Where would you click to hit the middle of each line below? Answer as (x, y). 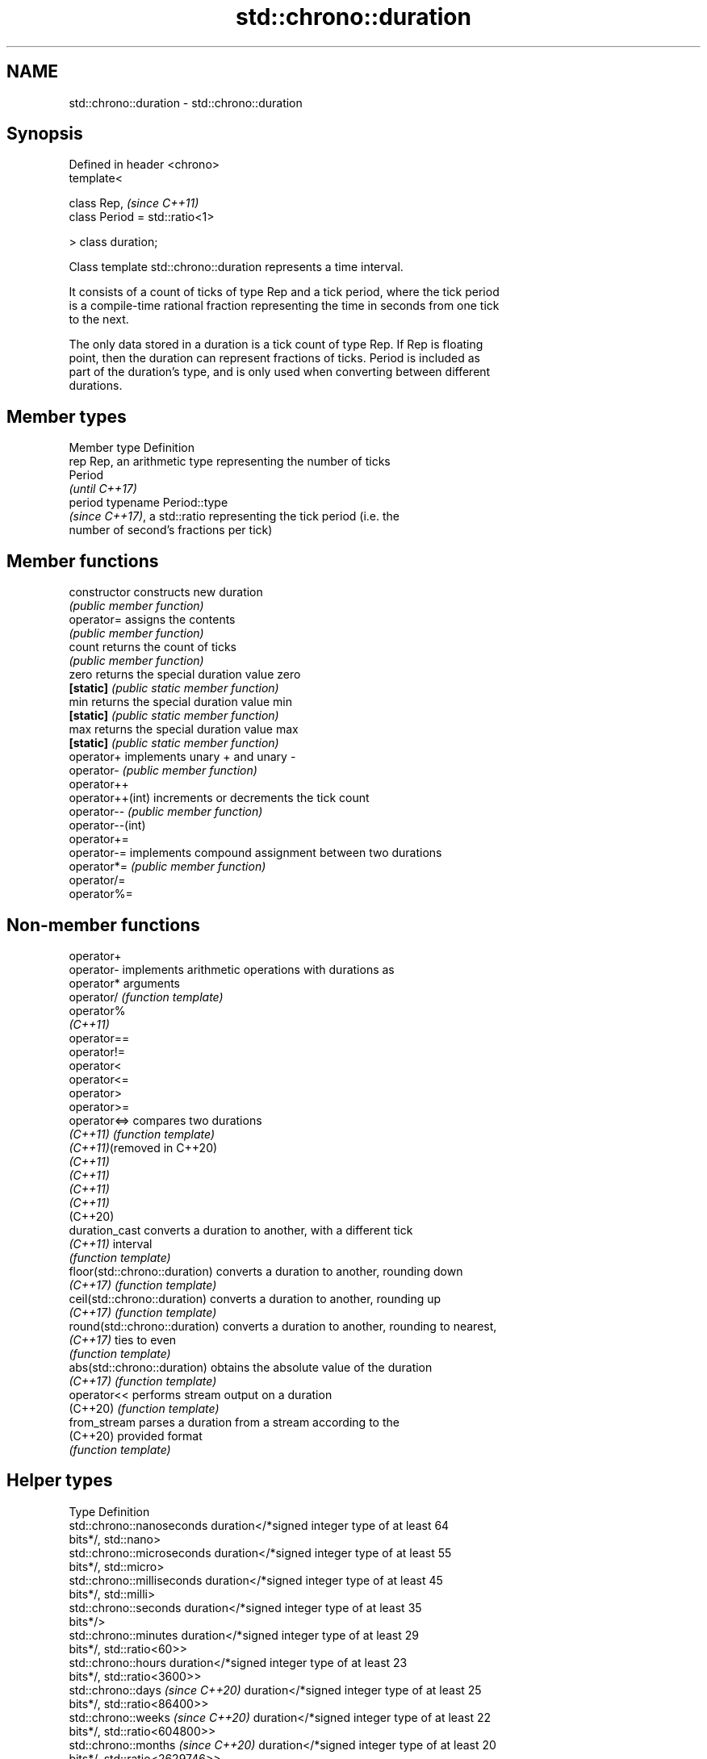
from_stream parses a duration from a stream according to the (234, 1422)
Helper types (60, 1481)
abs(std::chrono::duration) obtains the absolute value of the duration (251, 1367)
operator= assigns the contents (152, 620)
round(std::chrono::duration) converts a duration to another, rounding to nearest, (283, 1326)
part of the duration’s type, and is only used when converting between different (280, 372)
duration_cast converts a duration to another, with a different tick (241, 1230)
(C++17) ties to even (123, 1339)
